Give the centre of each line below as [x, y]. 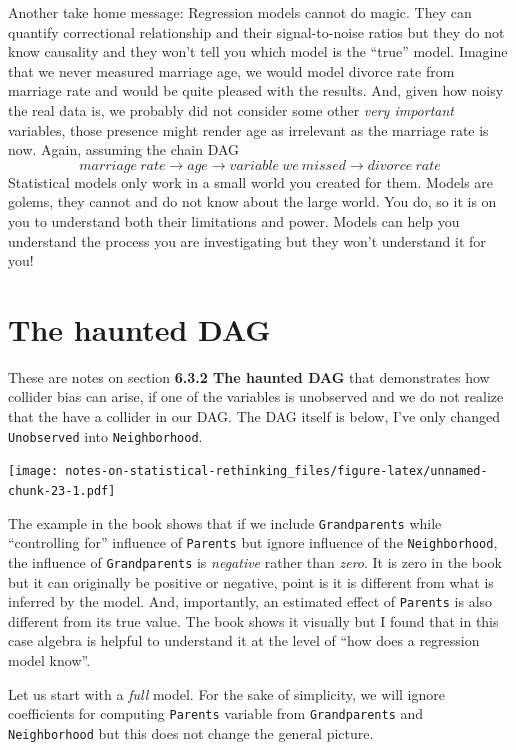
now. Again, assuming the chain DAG [124, 149]
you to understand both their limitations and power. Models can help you [234, 220]
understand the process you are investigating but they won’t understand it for [247, 240]
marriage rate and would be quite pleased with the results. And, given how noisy [256, 90]
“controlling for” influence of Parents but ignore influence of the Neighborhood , [253, 542]
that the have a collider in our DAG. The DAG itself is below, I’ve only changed [254, 416]
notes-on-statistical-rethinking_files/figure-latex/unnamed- [276, 471]
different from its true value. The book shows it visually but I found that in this [253, 620]
